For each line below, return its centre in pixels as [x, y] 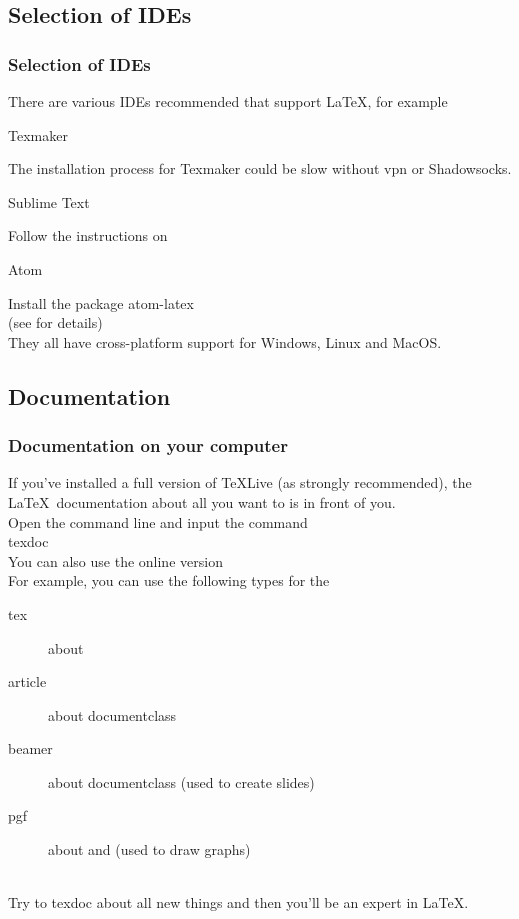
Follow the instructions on [88, 235]
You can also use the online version [115, 560]
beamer [30, 748]
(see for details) [55, 322]
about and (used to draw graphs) [149, 849]
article [27, 681]
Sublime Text [49, 201]
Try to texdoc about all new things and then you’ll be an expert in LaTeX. [238, 902]
